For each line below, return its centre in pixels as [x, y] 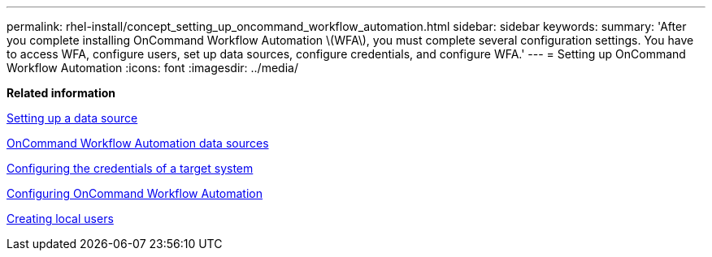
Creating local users [60, 218]
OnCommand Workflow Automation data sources [138, 143]
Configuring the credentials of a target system [130, 168]
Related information [61, 93]
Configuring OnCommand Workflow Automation [135, 193]
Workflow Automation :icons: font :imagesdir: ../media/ [152, 68]
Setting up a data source [72, 118]
